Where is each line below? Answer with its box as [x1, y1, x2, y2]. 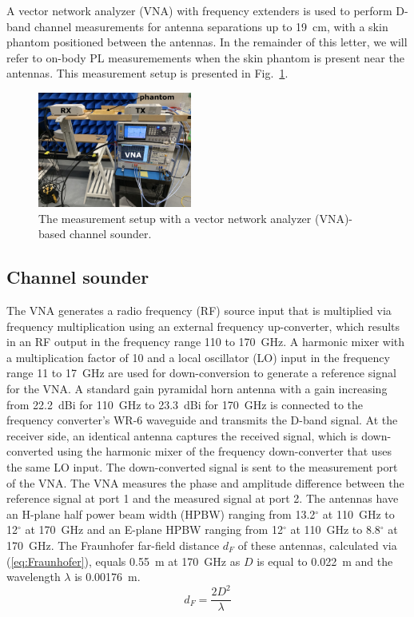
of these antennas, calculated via [237, 536, 397, 553]
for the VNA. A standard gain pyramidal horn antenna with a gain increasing [6, 380, 388, 397]
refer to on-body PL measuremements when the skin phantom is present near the [6, 49, 404, 66]
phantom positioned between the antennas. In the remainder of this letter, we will [6, 34, 408, 50]
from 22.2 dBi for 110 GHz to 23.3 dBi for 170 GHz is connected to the [6, 396, 364, 412]
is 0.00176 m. [74, 568, 141, 585]
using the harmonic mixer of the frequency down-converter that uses [57, 443, 392, 460]
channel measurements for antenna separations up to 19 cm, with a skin [34, 18, 388, 34]
